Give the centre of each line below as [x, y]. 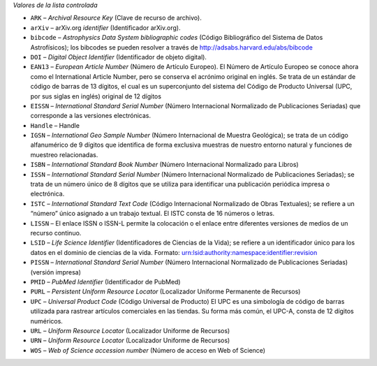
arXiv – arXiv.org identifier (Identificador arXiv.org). [105, 27]
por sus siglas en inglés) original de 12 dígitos [96, 96]
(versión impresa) [56, 272]
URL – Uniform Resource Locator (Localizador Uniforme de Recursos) [130, 330]
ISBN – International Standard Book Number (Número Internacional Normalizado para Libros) [165, 165]
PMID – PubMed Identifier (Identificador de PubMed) [105, 281]
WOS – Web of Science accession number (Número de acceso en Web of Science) [148, 350]
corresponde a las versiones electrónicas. [91, 116]
